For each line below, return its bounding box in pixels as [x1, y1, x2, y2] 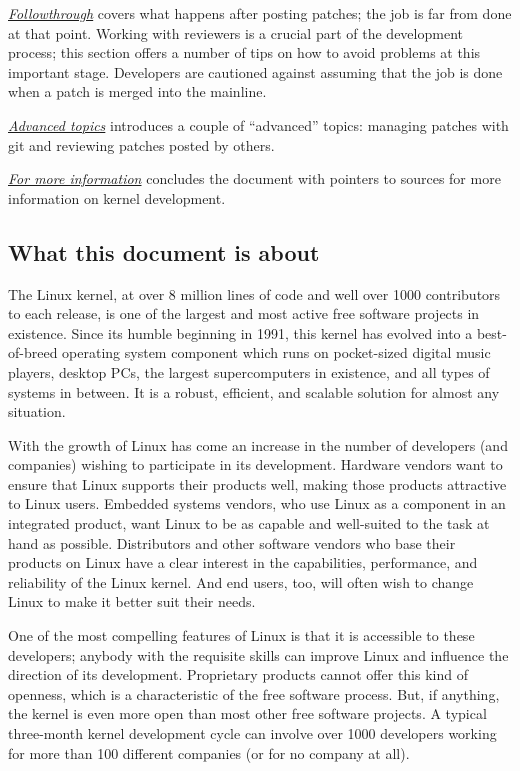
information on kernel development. [8, 187, 226, 208]
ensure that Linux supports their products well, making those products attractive [8, 473, 507, 494]
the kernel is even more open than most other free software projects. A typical [8, 703, 487, 724]
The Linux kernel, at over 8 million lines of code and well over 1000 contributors [8, 283, 501, 304]
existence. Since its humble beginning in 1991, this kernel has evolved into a [8, 322, 473, 343]
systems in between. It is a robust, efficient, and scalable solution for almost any [8, 381, 500, 402]
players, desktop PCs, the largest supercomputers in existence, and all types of [8, 361, 490, 382]
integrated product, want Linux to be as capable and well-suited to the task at [8, 513, 490, 534]
